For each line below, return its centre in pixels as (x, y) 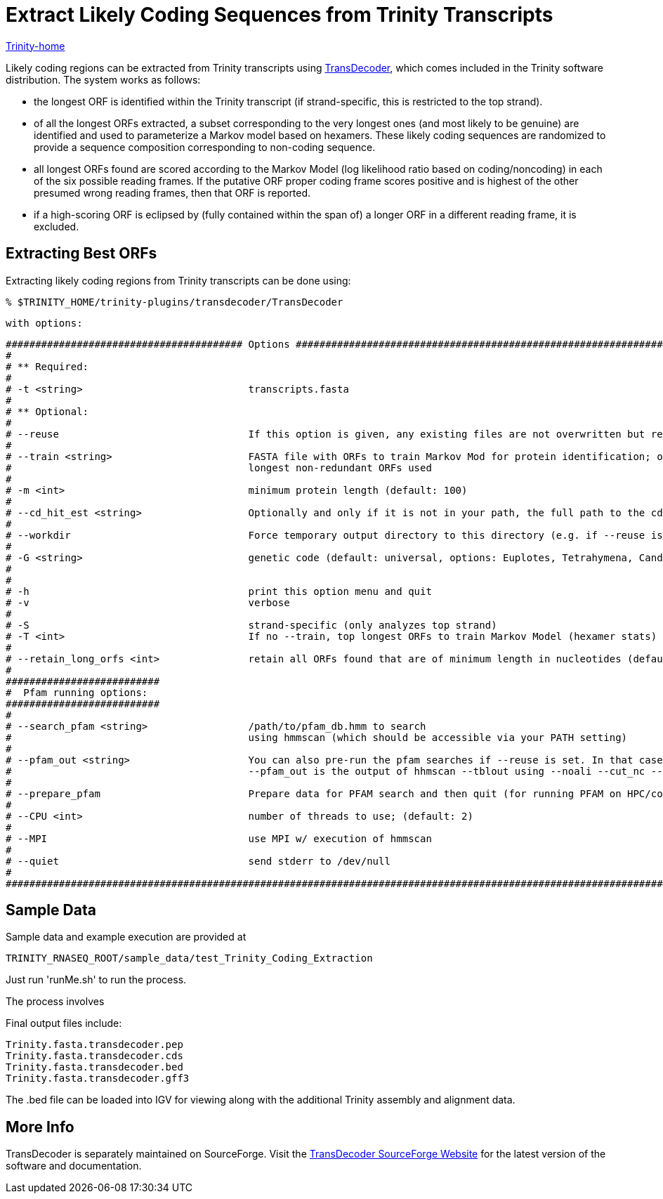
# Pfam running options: (77, 692)
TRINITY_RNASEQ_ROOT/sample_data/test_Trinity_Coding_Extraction (189, 958)
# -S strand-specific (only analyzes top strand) (251, 625)
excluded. (57, 226)
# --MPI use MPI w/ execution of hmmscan (219, 838)
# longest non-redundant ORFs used (219, 467)
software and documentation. (74, 1166)
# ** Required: (47, 366)
